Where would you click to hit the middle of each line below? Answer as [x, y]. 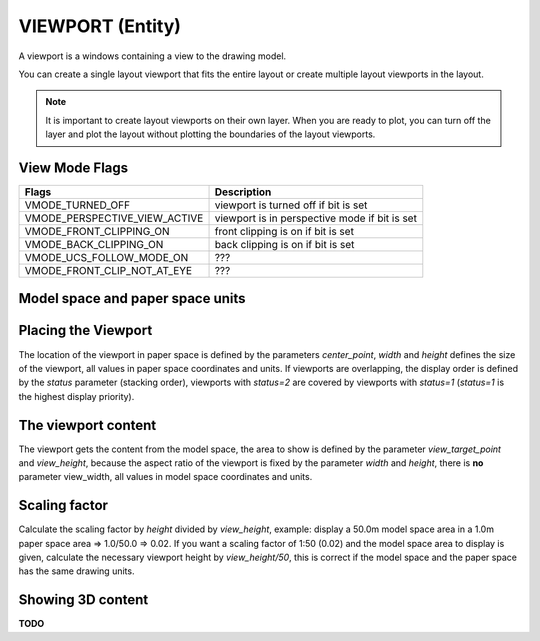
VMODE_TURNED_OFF [77, 205]
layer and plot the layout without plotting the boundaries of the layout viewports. [210, 134]
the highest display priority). [76, 396]
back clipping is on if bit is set [284, 245]
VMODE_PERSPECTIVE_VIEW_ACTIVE [114, 218]
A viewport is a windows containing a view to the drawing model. [152, 56]
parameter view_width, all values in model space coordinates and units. [165, 477]
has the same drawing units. [76, 571]
